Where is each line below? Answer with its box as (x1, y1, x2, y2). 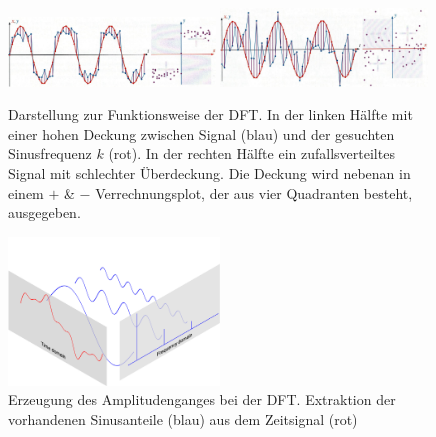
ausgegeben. (8, 202, 81, 223)
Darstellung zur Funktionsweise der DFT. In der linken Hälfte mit (8, 104, 413, 125)
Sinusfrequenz (8, 143, 92, 164)
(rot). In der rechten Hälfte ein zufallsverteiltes (108, 143, 395, 164)
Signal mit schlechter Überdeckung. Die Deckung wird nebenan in (8, 163, 411, 184)
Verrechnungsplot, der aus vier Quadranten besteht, (95, 182, 413, 203)
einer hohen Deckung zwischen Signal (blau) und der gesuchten (8, 123, 395, 144)
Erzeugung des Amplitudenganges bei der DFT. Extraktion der (8, 389, 396, 410)
